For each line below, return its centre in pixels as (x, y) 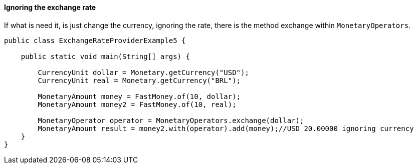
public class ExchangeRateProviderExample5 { (95, 40)
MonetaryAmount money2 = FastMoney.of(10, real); (137, 104)
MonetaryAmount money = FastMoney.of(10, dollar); (139, 96)
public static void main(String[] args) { (105, 56)
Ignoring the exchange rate (50, 7)
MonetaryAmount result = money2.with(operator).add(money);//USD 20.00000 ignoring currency (226, 128)
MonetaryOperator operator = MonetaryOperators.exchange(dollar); (171, 120)
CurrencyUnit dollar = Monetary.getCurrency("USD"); (143, 72)
